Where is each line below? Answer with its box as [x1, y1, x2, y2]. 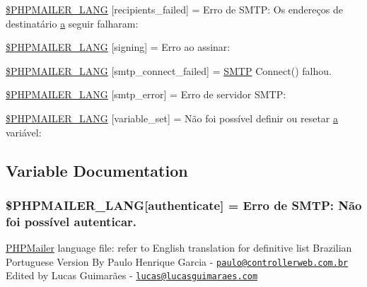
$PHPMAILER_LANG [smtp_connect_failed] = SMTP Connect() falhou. [6, 63, 332, 78]
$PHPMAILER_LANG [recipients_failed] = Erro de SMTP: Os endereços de [6, 2, 343, 16]
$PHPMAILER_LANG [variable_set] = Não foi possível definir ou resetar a [6, 110, 338, 125]
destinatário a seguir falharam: [6, 16, 139, 30]
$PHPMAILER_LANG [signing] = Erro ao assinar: [6, 40, 231, 54]
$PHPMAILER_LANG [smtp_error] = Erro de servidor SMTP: [6, 87, 286, 102]
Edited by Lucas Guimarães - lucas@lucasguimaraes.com [6, 268, 258, 283]
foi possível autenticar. [6, 212, 137, 230]
